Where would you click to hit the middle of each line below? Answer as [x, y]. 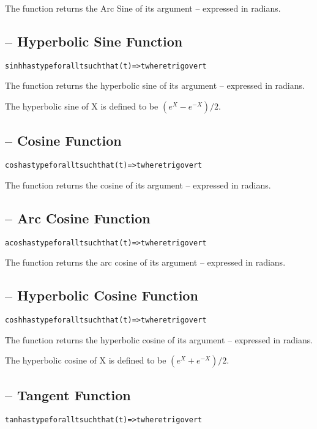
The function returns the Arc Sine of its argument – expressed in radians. [143, 8]
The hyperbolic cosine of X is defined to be [86, 360]
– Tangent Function [68, 394]
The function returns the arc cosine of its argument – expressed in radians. [145, 262]
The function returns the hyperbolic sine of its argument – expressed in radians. [155, 85]
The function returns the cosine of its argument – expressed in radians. [138, 185]
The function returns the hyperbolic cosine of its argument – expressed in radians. [159, 339]
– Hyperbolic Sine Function [94, 41]
